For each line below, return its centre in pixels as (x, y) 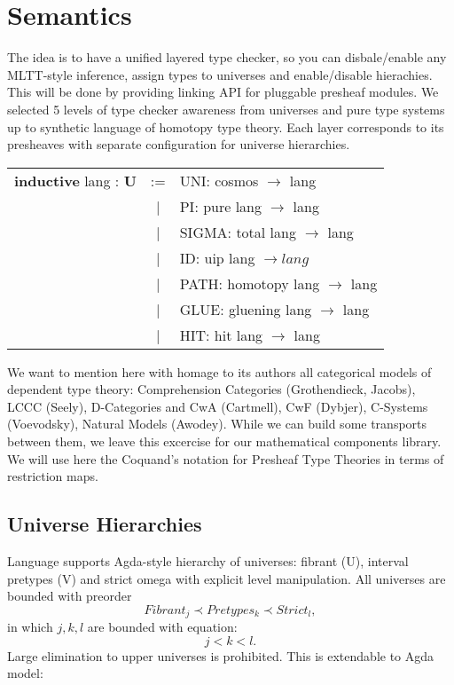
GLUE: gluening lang (246, 309)
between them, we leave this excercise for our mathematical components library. (224, 441)
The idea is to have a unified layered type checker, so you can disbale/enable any (227, 57)
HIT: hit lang (221, 335)
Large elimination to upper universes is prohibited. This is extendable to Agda (221, 655)
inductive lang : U (75, 180)
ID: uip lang (217, 257)
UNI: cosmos (219, 180)
